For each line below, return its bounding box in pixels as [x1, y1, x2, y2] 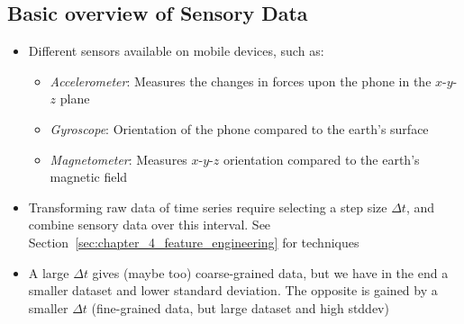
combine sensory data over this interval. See [28, 215, 271, 234]
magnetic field [50, 167, 128, 186]
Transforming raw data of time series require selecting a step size [28, 197, 387, 216]
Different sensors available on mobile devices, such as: [28, 41, 324, 60]
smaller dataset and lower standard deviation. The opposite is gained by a [28, 281, 438, 300]
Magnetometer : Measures [50, 149, 187, 168]
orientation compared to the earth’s [223, 149, 420, 168]
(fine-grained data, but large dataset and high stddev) [91, 298, 389, 317]
